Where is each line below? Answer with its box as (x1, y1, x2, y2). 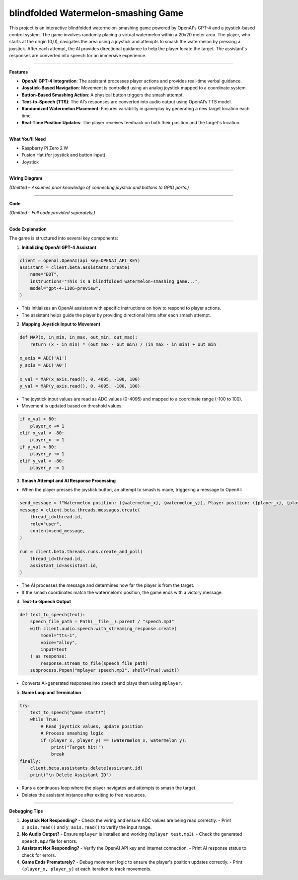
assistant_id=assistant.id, (30, 562, 99, 568)
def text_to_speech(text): (19, 612, 85, 618)
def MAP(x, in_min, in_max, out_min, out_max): (19, 334, 138, 340)
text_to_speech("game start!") (30, 710, 106, 715)
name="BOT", (30, 271, 60, 277)
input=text (40, 646, 67, 652)
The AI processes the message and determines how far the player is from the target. (21, 582, 195, 588)
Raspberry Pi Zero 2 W (21, 145, 69, 151)
